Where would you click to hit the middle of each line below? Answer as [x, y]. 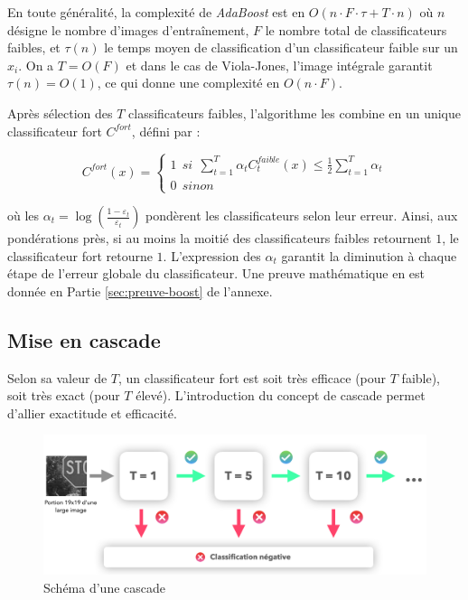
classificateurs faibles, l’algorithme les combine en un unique [295, 112]
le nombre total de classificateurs [356, 29]
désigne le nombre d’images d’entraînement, [128, 29]
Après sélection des [60, 112]
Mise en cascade [84, 339]
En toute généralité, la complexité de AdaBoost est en [156, 12]
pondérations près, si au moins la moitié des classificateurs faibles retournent [220, 238]
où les [23, 216]
